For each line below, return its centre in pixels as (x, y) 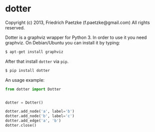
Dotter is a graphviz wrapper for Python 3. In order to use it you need (76, 37)
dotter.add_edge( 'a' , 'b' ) (33, 121)
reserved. (15, 27)
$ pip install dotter (28, 70)
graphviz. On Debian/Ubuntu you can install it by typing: (63, 42)
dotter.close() (21, 126)
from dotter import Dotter (33, 89)
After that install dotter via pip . (37, 61)
